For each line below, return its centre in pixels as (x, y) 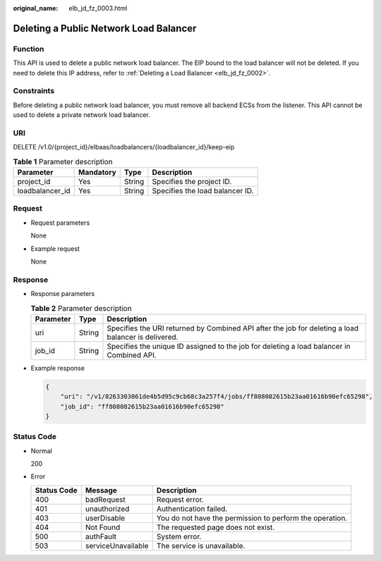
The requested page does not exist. (216, 527)
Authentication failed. (192, 509)
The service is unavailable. (201, 545)
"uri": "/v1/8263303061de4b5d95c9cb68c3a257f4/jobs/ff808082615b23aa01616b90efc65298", (217, 397)
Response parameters (63, 294)
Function (29, 49)
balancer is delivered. (143, 337)
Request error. (180, 499)
